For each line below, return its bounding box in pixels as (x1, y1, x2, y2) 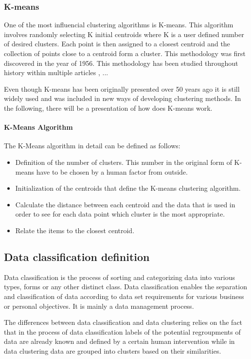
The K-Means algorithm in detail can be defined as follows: (4, 140, 180, 151)
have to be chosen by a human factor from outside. (36, 166, 188, 177)
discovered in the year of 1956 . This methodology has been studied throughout (4, 58, 238, 68)
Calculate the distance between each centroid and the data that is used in (15, 199, 235, 209)
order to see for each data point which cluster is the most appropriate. (15, 209, 225, 219)
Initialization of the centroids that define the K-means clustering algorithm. (15, 183, 241, 193)
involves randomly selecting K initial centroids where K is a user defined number (4, 29, 244, 39)
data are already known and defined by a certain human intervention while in (4, 336, 235, 346)
